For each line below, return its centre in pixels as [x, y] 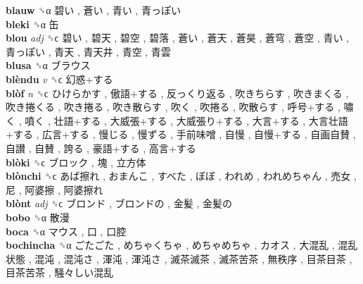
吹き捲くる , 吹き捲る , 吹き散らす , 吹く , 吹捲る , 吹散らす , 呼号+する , [173, 107]
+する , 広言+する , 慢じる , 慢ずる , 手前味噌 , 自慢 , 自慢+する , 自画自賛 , [181, 134]
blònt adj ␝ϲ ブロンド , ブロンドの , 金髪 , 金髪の [119, 203]
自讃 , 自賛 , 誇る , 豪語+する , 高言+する [101, 148]
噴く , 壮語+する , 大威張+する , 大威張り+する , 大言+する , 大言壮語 [186, 120]
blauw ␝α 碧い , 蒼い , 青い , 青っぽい [93, 10]
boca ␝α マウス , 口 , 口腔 [66, 231]
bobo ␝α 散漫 [38, 217]
